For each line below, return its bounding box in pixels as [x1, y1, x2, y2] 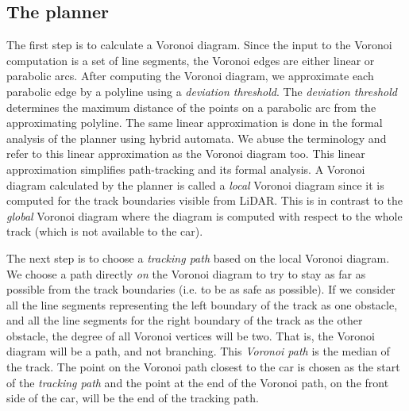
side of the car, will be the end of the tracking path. [6, 390, 259, 406]
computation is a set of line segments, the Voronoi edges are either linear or [6, 52, 375, 68]
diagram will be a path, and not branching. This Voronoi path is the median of [6, 343, 390, 359]
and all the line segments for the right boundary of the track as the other [6, 312, 363, 328]
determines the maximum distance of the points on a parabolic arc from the [6, 98, 376, 115]
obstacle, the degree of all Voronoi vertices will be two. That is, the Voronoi [6, 327, 375, 344]
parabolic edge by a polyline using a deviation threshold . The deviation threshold [6, 83, 398, 99]
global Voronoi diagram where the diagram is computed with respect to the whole [6, 207, 403, 224]
